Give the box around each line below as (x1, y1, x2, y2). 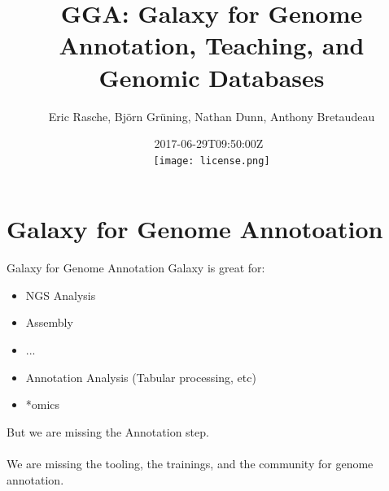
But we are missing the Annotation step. (7, 423, 209, 440)
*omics (25, 396, 60, 413)
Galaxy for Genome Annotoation (7, 212, 383, 245)
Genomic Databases (98, 60, 325, 93)
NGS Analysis (25, 286, 96, 303)
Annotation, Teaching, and (59, 28, 365, 62)
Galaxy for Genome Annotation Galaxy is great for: (7, 259, 265, 276)
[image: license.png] (153, 154, 270, 167)
